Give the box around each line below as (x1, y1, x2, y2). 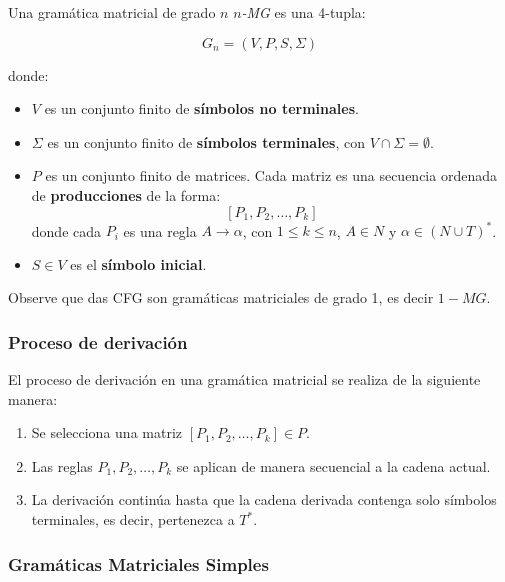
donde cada (31, 220, 102, 241)
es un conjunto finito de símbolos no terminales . (44, 98, 359, 119)
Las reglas (31, 455, 93, 476)
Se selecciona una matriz (31, 422, 183, 443)
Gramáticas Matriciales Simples (8, 551, 269, 576)
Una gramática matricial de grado (8, 2, 216, 22)
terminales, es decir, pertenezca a (31, 509, 235, 530)
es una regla (123, 220, 197, 241)
